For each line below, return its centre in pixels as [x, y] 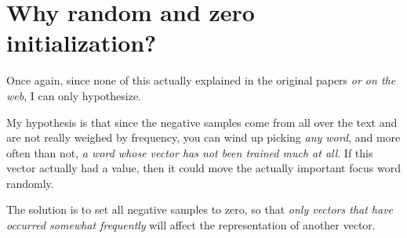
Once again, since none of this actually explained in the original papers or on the [201, 80]
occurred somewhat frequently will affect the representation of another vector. [191, 225]
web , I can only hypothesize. [74, 95]
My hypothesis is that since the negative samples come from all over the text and [202, 122]
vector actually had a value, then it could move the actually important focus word [204, 168]
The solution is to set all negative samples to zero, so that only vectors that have [200, 209]
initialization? [82, 43]
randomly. [30, 183]
